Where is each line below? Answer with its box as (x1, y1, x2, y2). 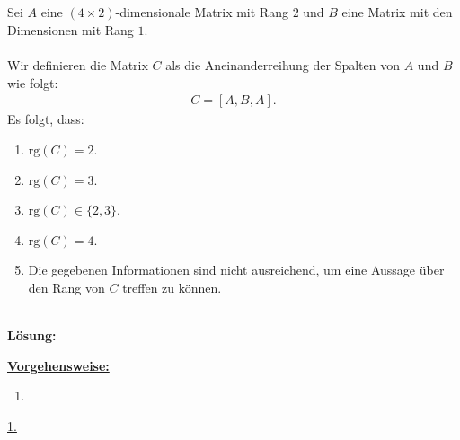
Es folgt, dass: (7, 110, 84, 128)
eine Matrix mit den (341, 3, 453, 22)
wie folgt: (7, 73, 58, 92)
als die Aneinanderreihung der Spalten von (165, 56, 401, 75)
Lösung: (7, 326, 57, 345)
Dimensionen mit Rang (7, 20, 134, 39)
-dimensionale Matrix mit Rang (115, 3, 288, 22)
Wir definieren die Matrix (7, 56, 148, 75)
